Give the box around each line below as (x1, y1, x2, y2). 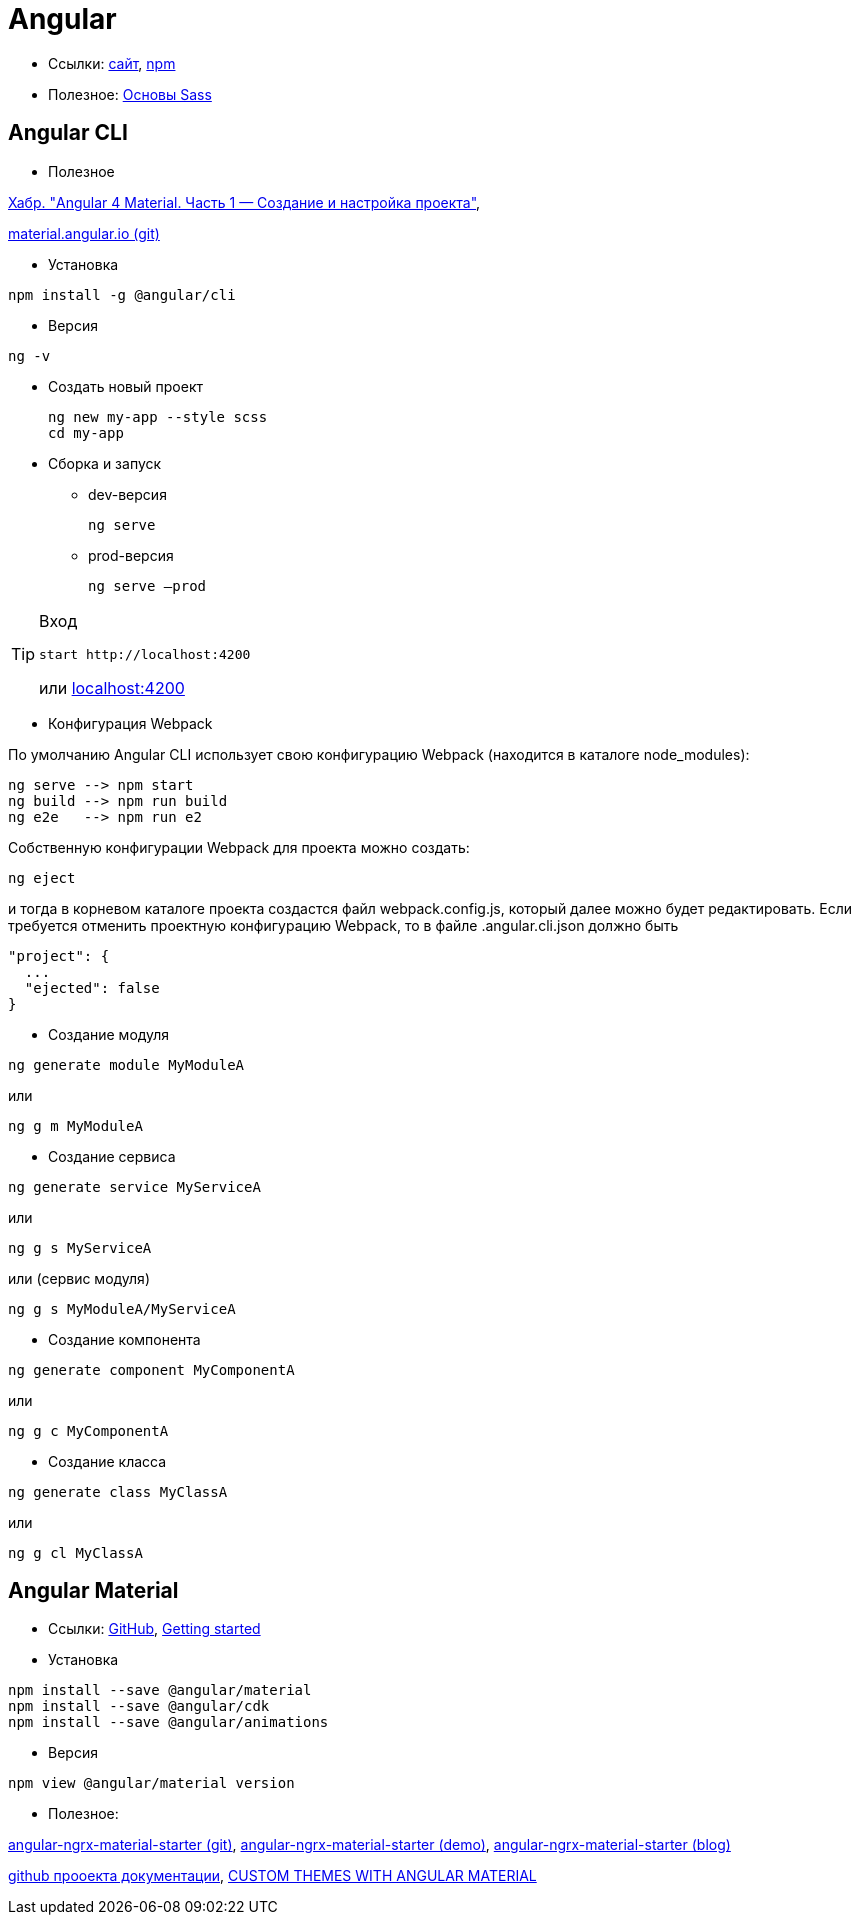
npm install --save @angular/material (8, 1682, 312, 1699)
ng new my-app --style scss (48, 408, 268, 425)
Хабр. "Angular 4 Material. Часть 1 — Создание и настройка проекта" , (8, 193, 481, 211)
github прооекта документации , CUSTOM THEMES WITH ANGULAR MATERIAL (8, 1867, 537, 1885)
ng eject (8, 869, 76, 886)
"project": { (8, 947, 110, 964)
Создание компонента (48, 1330, 201, 1348)
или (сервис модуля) (8, 1269, 150, 1287)
